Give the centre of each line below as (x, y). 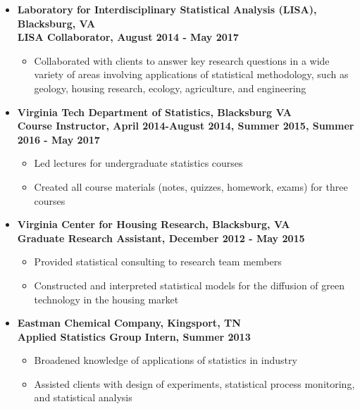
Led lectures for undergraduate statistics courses (138, 163)
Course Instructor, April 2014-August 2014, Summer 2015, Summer (186, 126)
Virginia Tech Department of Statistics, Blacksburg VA (155, 112)
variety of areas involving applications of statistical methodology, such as (191, 74)
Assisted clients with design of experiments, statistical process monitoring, (194, 383)
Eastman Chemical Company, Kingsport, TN (129, 323)
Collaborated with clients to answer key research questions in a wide (182, 60)
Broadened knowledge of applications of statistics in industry (166, 360)
